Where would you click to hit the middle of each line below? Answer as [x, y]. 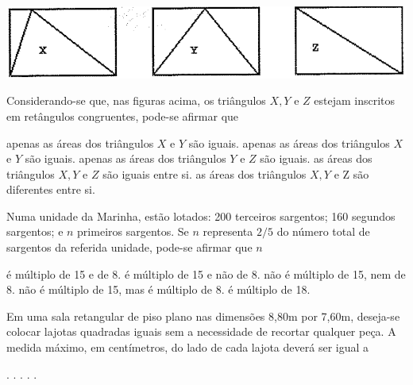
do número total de [323, 231]
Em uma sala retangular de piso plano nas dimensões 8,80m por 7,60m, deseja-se [203, 316]
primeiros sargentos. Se [133, 231]
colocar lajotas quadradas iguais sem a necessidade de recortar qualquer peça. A [201, 331]
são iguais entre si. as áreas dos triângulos [205, 173]
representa [228, 231]
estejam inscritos [355, 100]
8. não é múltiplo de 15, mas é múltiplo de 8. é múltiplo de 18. [158, 289]
